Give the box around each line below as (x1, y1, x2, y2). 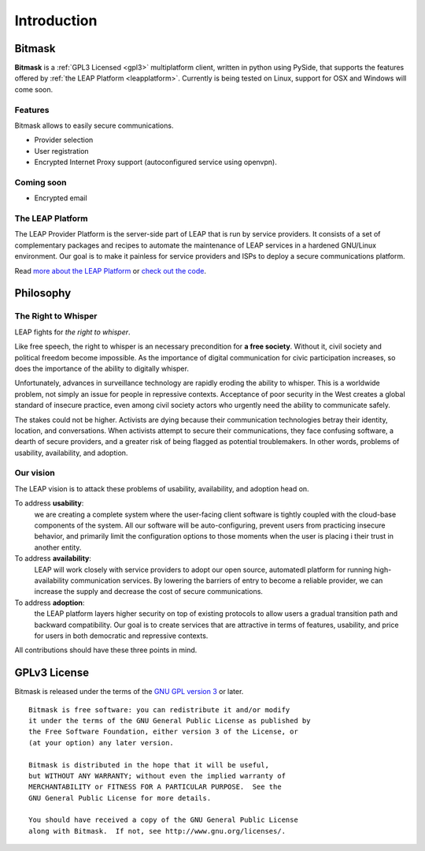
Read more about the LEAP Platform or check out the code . (14, 266, 207, 275)
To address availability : (14, 554, 92, 563)
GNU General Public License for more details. (28, 793, 212, 802)
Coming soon (14, 177, 67, 188)
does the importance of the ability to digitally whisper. (14, 364, 189, 373)
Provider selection (34, 135, 94, 145)
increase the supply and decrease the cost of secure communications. (34, 587, 264, 596)
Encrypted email (34, 193, 87, 203)
